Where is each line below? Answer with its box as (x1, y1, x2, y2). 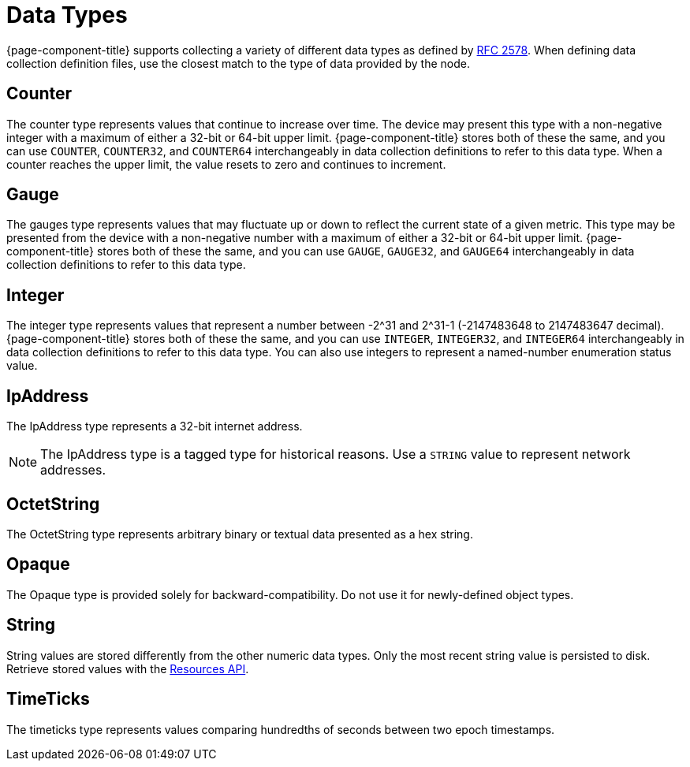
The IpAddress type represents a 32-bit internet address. (6, 419, 303, 434)
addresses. (40, 462, 106, 478)
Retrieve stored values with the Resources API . (6, 661, 249, 676)
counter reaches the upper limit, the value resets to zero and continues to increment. (6, 157, 446, 171)
